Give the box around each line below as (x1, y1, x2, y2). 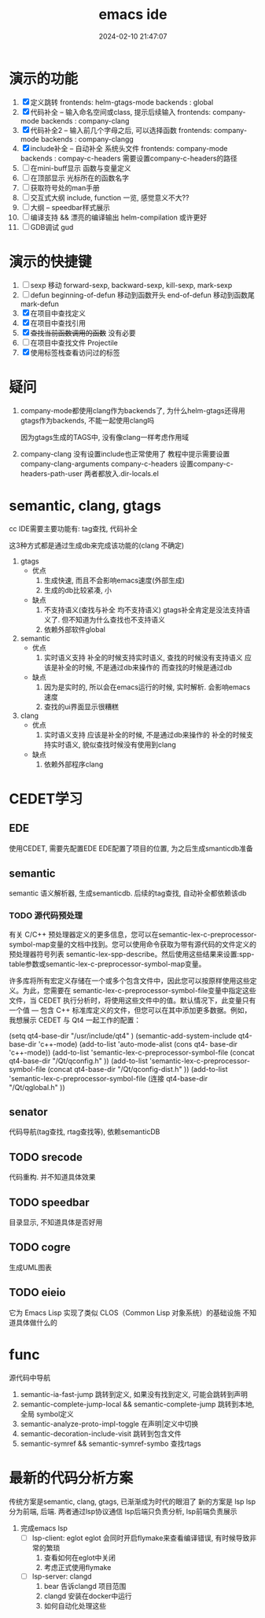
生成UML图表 (9, 1262, 52, 1272)
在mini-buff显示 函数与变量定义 (30, 163, 132, 172)
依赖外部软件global (43, 624, 105, 634)
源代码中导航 (9, 1372, 50, 1382)
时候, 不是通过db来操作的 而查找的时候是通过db (78, 663, 233, 672)
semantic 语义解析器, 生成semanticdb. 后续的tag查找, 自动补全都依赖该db (9, 888, 247, 898)
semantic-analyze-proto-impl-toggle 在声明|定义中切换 (20, 1419, 199, 1428)
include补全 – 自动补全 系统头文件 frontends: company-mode (30, 143, 228, 153)
